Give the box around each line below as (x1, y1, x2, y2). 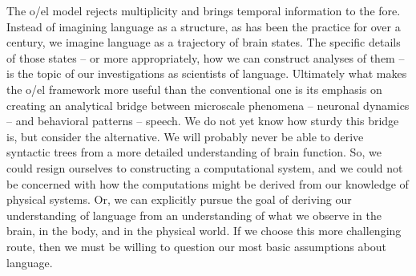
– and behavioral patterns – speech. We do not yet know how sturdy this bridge (6, 112, 399, 129)
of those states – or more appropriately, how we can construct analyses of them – (6, 49, 405, 66)
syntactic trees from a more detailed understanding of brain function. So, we (6, 144, 382, 160)
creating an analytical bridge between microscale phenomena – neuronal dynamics (6, 96, 410, 113)
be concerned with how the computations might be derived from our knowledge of (6, 175, 409, 192)
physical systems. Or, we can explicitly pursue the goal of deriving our (6, 191, 352, 208)
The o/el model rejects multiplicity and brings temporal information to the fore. (6, 2, 401, 18)
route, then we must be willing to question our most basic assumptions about (6, 237, 386, 254)
